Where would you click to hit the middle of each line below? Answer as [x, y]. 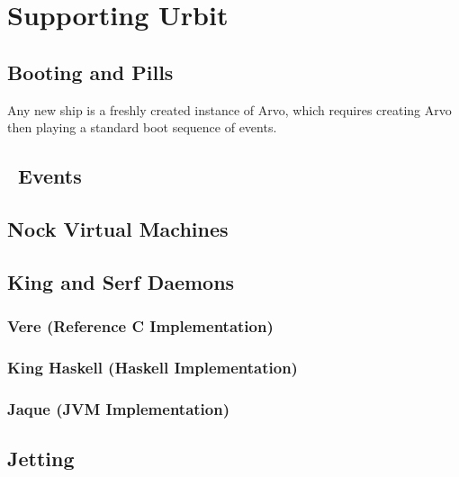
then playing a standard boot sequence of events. [142, 127]
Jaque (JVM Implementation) [118, 408]
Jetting [41, 459]
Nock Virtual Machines [118, 228]
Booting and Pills [90, 72]
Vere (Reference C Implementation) [140, 326]
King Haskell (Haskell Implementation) [153, 367]
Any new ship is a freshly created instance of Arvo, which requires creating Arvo [229, 109]
